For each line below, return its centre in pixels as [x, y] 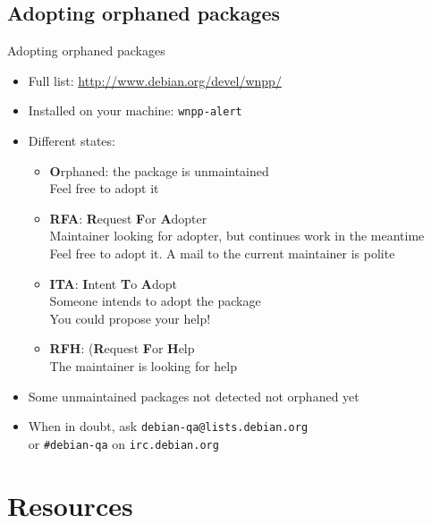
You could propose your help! [130, 318]
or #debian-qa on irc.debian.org [123, 443]
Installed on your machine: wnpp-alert [135, 110]
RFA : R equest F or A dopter [128, 218]
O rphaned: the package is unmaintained [159, 170]
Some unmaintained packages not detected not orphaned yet [194, 396]
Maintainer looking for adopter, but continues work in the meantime [237, 236]
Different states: [72, 141]
